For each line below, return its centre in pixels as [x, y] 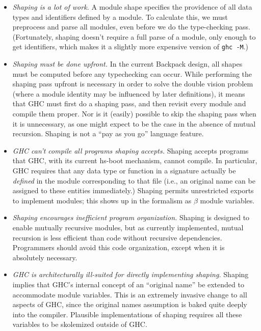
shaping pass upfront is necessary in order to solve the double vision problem [133, 84]
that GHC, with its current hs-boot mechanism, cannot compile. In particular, [135, 160]
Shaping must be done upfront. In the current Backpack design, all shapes [127, 64]
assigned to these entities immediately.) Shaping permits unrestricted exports [133, 190]
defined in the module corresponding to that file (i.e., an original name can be [134, 180]
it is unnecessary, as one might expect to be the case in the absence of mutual [134, 123]
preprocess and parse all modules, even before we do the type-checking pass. [131, 27]
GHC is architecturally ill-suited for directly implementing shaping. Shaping [130, 274]
